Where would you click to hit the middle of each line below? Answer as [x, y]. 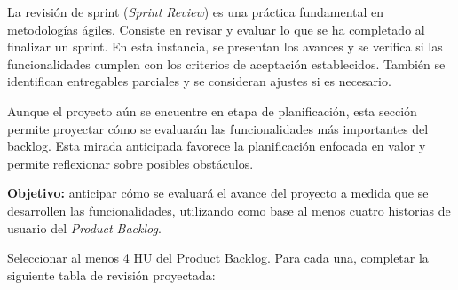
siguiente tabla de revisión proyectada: [111, 274]
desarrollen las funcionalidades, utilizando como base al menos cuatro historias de [229, 210]
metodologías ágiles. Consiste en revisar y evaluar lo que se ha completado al [216, 29]
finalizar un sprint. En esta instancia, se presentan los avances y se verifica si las [225, 47]
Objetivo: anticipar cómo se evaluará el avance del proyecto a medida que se [218, 193]
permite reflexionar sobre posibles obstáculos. [130, 163]
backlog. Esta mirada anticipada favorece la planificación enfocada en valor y [217, 146]
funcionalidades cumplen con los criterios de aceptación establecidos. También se [226, 63]
